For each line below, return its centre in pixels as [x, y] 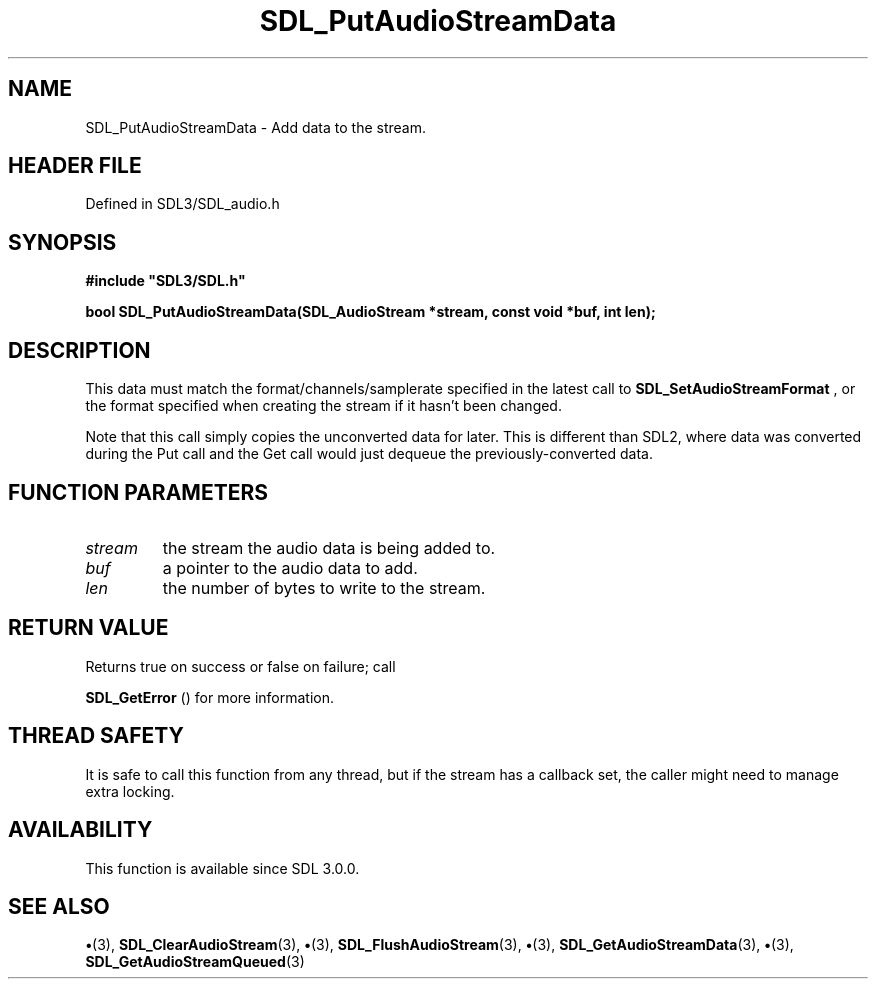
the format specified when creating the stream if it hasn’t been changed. [323, 406]
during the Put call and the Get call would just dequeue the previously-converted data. [369, 454]
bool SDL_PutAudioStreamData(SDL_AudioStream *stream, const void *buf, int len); [370, 312]
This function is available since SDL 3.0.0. [222, 868]
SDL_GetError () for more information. [210, 697]
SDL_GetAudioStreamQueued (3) [195, 962]
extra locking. [130, 791]
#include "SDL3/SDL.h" [165, 281]
